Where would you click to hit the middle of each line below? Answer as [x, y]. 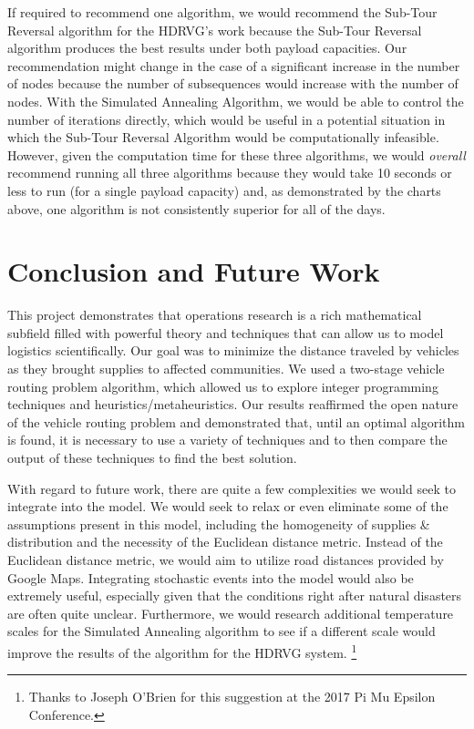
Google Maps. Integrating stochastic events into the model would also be [211, 577]
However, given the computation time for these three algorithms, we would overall [237, 154]
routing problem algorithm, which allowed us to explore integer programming [223, 386]
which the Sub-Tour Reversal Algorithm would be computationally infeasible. [223, 137]
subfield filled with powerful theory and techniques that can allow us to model [226, 332]
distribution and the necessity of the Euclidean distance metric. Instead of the [225, 542]
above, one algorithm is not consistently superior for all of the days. [196, 208]
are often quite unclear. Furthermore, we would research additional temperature [231, 613]
